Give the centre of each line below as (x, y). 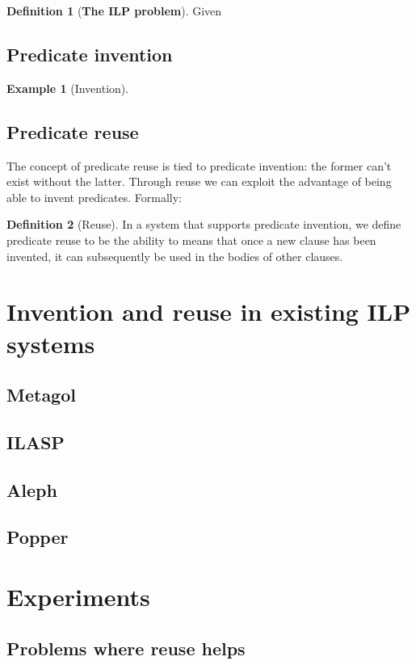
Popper (38, 537)
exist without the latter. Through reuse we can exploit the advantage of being (199, 181)
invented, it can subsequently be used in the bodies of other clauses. (175, 256)
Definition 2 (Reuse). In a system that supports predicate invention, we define (204, 224)
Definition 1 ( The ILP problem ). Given (114, 11)
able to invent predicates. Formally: (94, 197)
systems (51, 343)
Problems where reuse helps (126, 648)
